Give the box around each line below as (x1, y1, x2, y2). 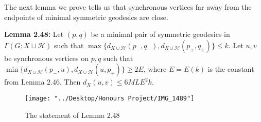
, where (143, 64, 167, 74)
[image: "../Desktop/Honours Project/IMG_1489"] (25, 94, 195, 102)
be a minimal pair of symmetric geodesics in (91, 29, 230, 39)
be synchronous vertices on (4, 52, 89, 63)
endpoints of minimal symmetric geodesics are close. (4, 11, 168, 22)
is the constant (207, 64, 254, 74)
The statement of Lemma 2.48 (25, 109, 120, 120)
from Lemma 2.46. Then (4, 76, 81, 87)
